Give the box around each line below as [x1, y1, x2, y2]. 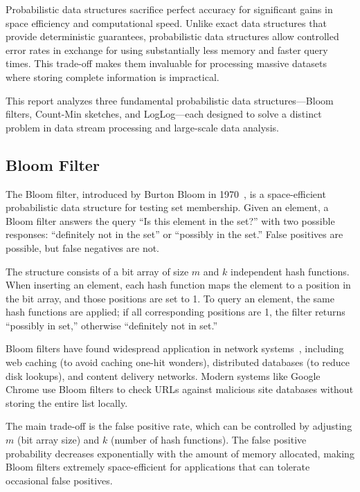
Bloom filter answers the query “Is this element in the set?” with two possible [6, 213, 335, 228]
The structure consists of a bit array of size [6, 264, 189, 278]
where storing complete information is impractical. [6, 69, 219, 84]
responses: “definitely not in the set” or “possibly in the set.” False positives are [6, 227, 343, 242]
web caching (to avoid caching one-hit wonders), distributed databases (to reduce [6, 355, 350, 370]
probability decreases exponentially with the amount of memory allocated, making [6, 446, 354, 460]
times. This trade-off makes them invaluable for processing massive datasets [6, 56, 327, 71]
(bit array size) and [17, 432, 100, 447]
